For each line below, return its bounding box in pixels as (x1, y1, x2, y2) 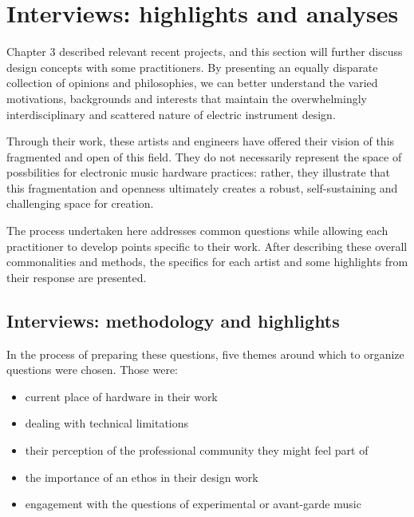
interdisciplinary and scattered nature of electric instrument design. (6, 105, 336, 122)
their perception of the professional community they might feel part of (25, 442, 369, 459)
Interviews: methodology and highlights (6, 308, 340, 332)
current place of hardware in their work (25, 388, 218, 404)
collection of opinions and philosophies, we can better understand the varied (6, 74, 378, 91)
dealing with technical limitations (25, 415, 189, 431)
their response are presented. (6, 268, 147, 285)
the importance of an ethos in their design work (25, 468, 258, 485)
